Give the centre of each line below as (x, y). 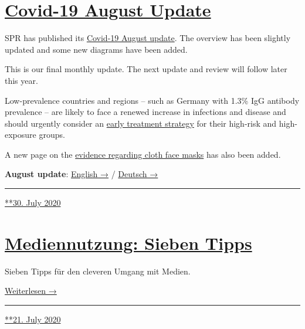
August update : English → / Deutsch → (82, 174)
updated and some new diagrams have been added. (96, 49)
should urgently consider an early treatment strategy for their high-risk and (141, 123)
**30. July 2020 (33, 203)
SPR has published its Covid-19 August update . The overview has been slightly (148, 38)
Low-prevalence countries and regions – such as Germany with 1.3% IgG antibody (152, 100)
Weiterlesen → (31, 291)
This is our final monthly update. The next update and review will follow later (146, 69)
